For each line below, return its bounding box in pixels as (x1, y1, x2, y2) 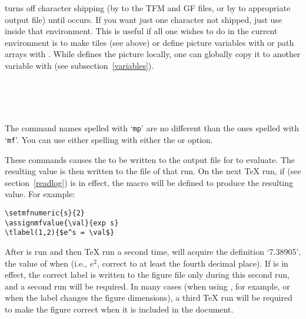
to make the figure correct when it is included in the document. (5, 303, 234, 315)
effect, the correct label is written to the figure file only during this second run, (5, 268, 290, 281)
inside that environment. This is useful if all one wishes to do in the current (5, 25, 278, 37)
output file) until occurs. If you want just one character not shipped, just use (5, 13, 282, 25)
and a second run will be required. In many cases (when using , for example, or (5, 280, 290, 292)
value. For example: (5, 188, 75, 200)
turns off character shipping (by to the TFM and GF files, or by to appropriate (5, 2, 291, 14)
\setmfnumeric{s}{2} (5, 209, 85, 218)
